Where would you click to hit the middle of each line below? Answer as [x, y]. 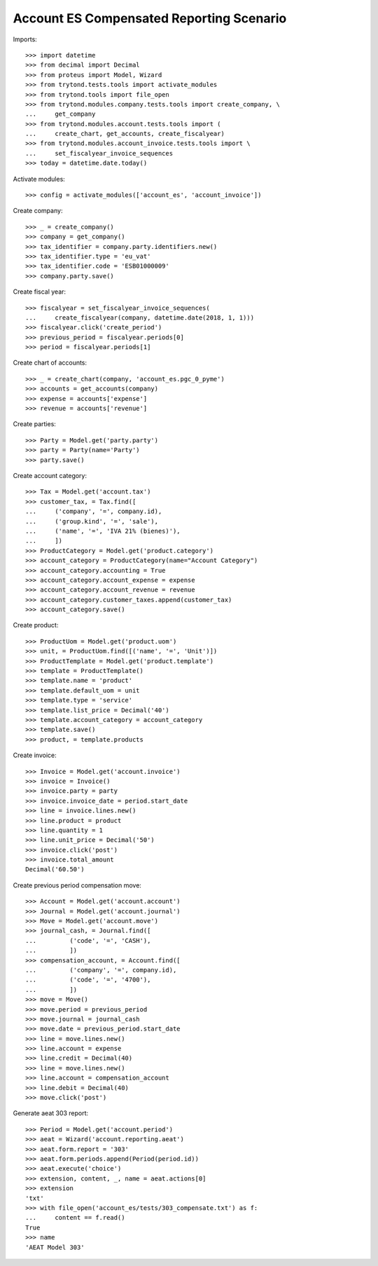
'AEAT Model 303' [55, 1247]
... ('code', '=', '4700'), [88, 980]
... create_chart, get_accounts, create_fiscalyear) [125, 134]
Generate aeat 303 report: [51, 1113]
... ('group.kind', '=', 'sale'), [92, 521]
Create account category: [50, 476]
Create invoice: [35, 755]
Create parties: [34, 424]
